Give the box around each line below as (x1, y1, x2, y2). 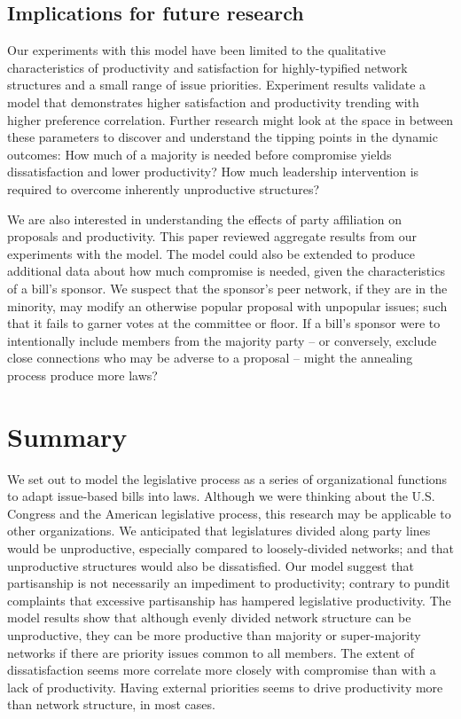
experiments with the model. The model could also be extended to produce (7, 244, 415, 262)
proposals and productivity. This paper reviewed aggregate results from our (7, 227, 417, 246)
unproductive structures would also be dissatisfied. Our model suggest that (7, 556, 414, 574)
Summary (7, 418, 128, 454)
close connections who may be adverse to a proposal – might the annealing (7, 348, 413, 367)
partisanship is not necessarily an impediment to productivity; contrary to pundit (7, 574, 450, 592)
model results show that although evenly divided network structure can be (7, 608, 411, 627)
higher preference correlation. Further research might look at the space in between (7, 110, 454, 129)
